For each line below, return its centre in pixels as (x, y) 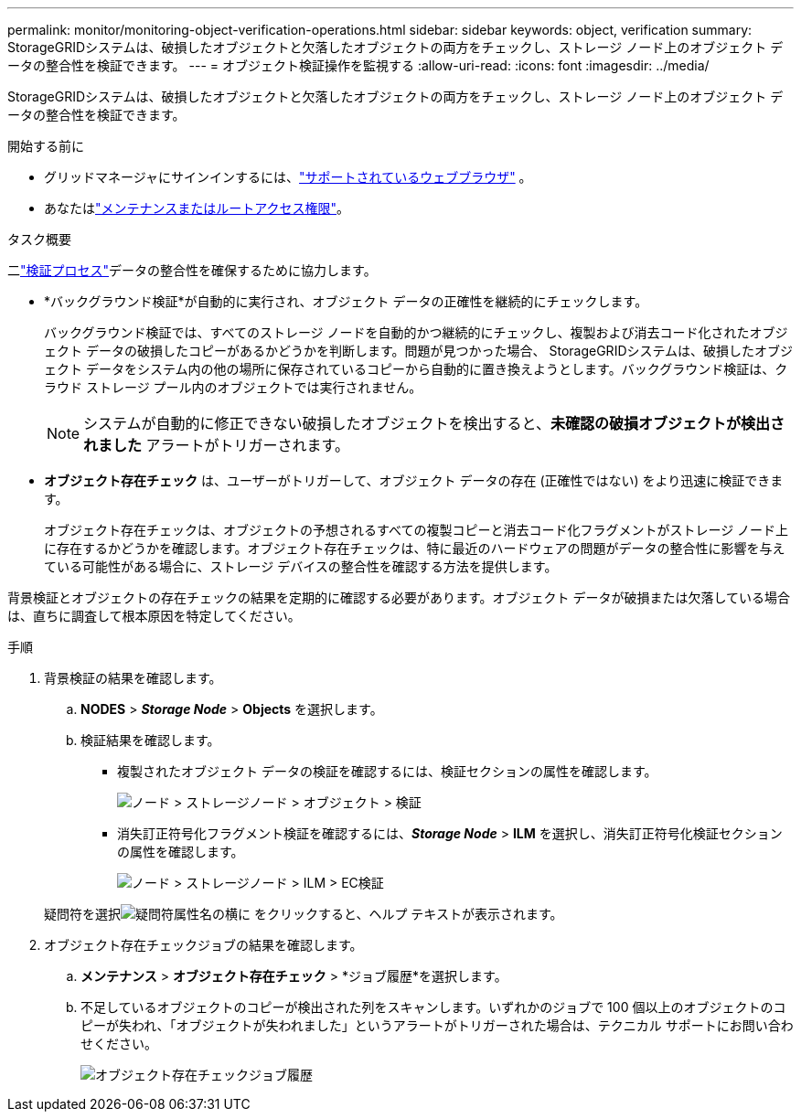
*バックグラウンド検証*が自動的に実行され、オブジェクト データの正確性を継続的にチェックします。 (346, 301)
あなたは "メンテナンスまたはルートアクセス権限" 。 (197, 208)
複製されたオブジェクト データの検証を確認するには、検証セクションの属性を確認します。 (387, 771)
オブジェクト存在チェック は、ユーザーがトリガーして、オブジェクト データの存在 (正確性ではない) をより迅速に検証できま (414, 480)
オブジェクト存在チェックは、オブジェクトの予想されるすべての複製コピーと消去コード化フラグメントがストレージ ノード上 (417, 530)
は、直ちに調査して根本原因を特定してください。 (154, 616)
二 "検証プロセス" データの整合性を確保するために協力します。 (192, 270)
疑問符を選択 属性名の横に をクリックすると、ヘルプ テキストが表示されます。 (304, 914)
